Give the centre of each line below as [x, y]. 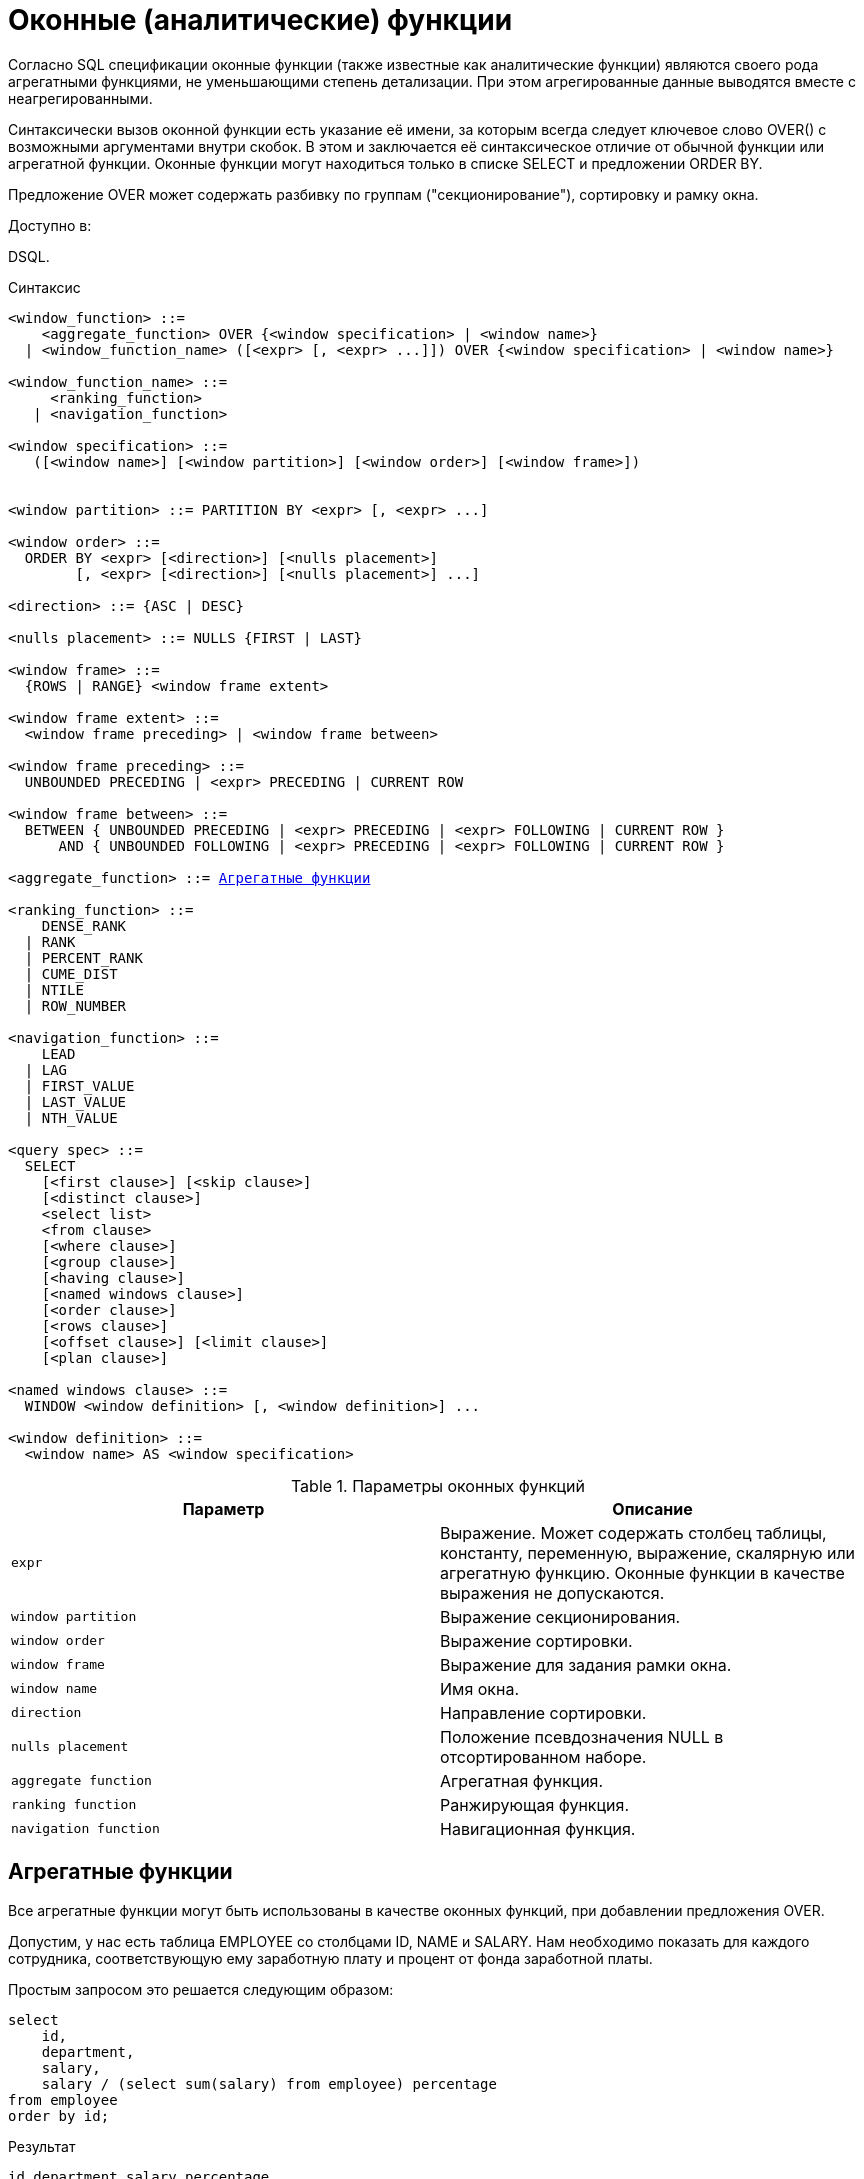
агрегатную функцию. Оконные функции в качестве [642, 1572]
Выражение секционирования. [560, 1616]
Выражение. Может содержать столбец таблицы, [633, 1532]
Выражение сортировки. [536, 1640]
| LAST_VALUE [75, 1101]
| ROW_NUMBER [75, 1005]
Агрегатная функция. [522, 1780]
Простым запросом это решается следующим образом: [201, 1989]
